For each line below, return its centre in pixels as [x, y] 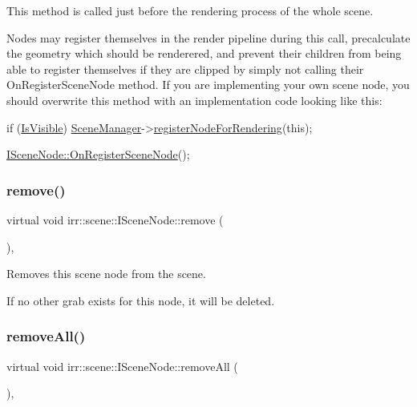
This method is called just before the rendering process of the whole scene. [190, 10]
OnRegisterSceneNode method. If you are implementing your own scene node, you [208, 85]
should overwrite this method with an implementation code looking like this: [194, 100]
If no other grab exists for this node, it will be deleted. [141, 300]
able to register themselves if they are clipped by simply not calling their [185, 69]
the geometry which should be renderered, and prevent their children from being [204, 53]
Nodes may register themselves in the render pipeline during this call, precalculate [208, 37]
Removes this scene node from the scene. [106, 274]
